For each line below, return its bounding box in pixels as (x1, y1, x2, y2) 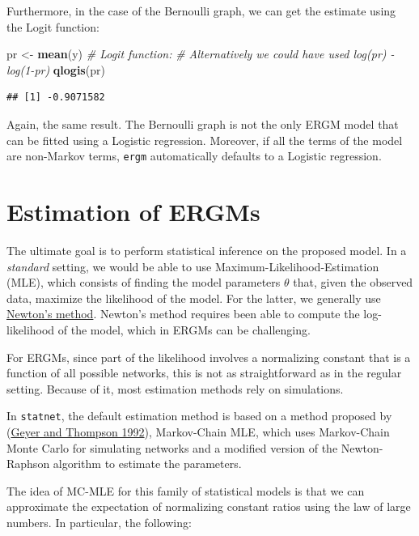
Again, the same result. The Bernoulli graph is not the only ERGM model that (6, 115, 399, 132)
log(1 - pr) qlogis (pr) (6, 61, 105, 78)
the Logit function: (6, 18, 99, 35)
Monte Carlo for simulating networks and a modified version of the (6, 439, 338, 456)
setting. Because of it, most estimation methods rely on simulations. (6, 380, 344, 397)
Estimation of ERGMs (6, 195, 260, 228)
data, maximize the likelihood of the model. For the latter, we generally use (6, 289, 381, 306)
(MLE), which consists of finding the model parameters (6, 274, 281, 291)
